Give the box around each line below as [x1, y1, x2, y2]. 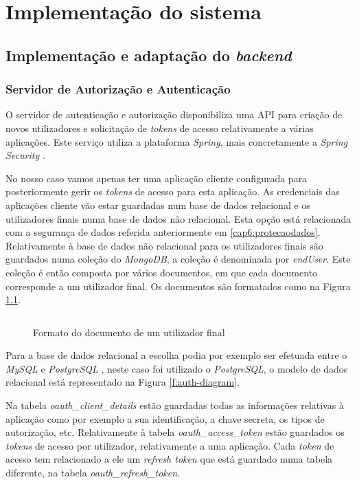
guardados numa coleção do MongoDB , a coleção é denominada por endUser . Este [5, 252, 351, 266]
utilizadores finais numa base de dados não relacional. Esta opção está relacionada [5, 211, 352, 225]
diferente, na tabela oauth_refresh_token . [5, 465, 180, 480]
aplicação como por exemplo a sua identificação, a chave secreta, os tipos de [5, 411, 325, 426]
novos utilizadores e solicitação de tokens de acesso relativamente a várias [5, 120, 314, 135]
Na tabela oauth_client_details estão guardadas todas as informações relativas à [5, 398, 344, 412]
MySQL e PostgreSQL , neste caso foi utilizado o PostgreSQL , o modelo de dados [5, 361, 348, 375]
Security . [5, 148, 45, 162]
